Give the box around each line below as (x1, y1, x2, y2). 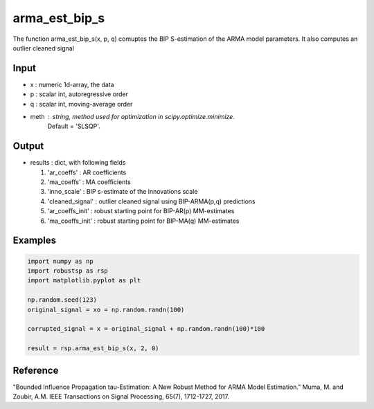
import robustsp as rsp (27, 267, 109, 275)
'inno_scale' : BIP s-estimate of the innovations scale (47, 188, 198, 196)
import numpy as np (27, 257, 93, 265)
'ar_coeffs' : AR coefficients (47, 168, 127, 176)
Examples (12, 235, 57, 246)
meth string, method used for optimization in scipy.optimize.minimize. (30, 113, 235, 121)
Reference (12, 364, 59, 376)
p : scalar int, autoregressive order (30, 90, 128, 98)
